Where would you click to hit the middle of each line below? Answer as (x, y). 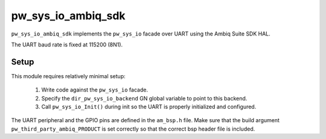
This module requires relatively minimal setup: (69, 76)
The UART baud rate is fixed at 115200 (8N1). (67, 45)
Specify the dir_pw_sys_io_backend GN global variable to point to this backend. (144, 98)
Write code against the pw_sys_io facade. (94, 90)
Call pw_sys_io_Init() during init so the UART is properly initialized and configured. (149, 107)
